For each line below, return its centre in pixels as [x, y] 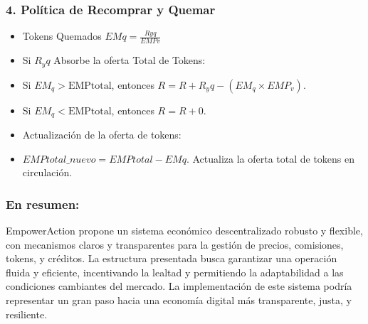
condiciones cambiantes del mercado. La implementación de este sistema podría [179, 286]
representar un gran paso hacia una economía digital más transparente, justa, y [179, 299]
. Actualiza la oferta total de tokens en [270, 158]
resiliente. [27, 314]
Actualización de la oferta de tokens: [102, 134]
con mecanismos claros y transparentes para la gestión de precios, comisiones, [175, 244]
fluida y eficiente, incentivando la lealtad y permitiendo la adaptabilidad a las [175, 272]
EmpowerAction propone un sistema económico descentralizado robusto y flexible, [184, 230]
